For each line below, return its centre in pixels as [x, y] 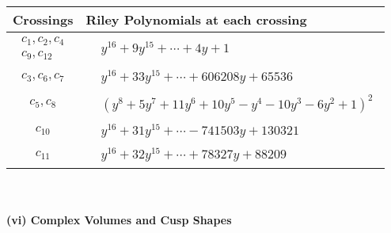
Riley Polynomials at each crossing [196, 19]
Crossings [43, 19]
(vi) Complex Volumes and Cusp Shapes [119, 219]
